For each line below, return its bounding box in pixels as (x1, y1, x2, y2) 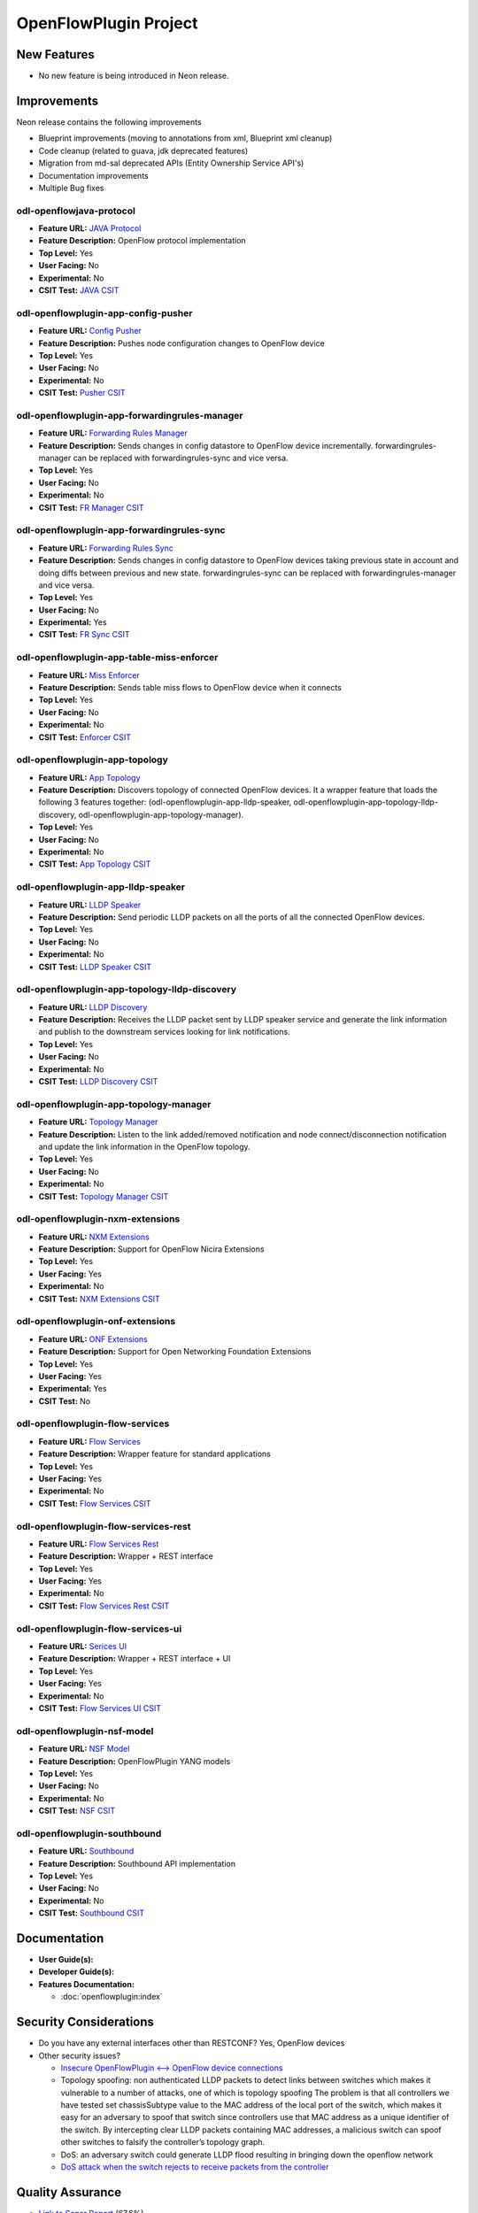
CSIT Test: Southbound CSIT (38, 1908, 145, 1918)
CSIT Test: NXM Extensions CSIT (38, 1293, 160, 1304)
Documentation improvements (38, 170, 150, 181)
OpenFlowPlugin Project (16, 13, 198, 33)
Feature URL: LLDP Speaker (38, 899, 142, 910)
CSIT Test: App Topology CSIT (38, 859, 151, 869)
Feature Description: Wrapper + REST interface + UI (38, 1654, 231, 1664)
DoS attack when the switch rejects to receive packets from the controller (60, 2162, 329, 2172)
